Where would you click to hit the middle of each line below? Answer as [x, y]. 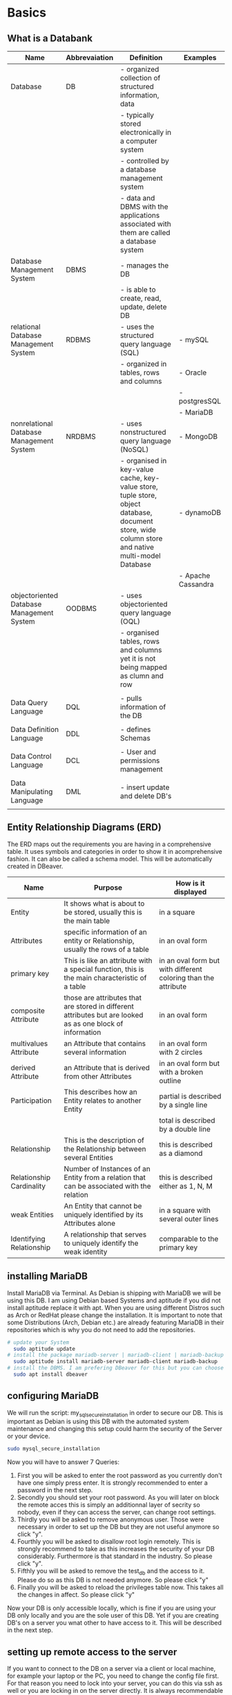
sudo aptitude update [45, 1349]
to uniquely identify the [101, 1243]
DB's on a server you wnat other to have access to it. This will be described [115, 1623]
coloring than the [187, 977]
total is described [187, 1120]
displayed [190, 892]
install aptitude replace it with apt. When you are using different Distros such [116, 1307]
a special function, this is [104, 969]
